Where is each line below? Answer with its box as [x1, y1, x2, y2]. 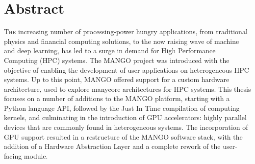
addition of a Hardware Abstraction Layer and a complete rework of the [4, 141, 221, 151]
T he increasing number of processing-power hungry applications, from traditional [4, 26, 248, 37]
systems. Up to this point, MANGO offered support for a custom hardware [4, 74, 229, 84]
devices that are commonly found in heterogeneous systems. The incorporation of [4, 122, 248, 132]
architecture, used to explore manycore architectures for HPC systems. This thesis [4, 83, 251, 94]
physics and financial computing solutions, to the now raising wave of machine [4, 36, 239, 46]
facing [4, 150, 22, 161]
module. [24, 150, 48, 161]
